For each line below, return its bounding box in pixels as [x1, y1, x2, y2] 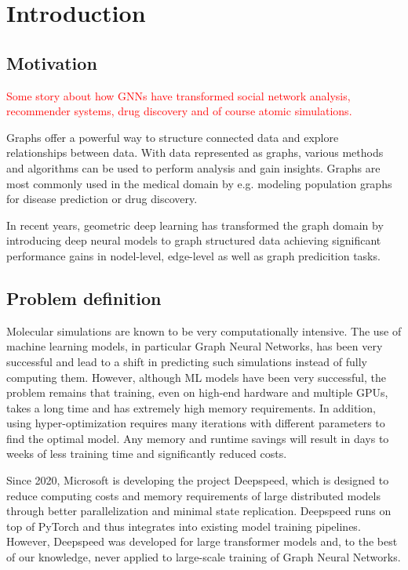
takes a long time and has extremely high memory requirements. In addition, [6, 399, 376, 416]
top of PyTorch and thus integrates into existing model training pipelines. [6, 517, 361, 534]
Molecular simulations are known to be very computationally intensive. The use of [6, 322, 402, 339]
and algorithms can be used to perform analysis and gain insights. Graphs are [6, 159, 381, 176]
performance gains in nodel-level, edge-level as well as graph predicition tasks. [6, 247, 381, 263]
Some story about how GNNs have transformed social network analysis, [6, 87, 351, 103]
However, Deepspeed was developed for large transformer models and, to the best [6, 533, 398, 550]
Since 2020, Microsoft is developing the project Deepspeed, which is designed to [6, 472, 389, 488]
